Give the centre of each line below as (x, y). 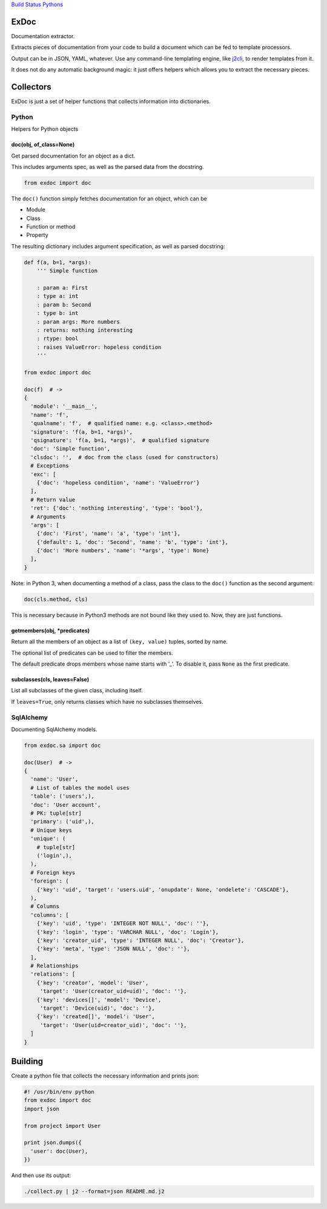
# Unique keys (51, 830)
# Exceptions (50, 466)
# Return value (53, 499)
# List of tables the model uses (80, 788)
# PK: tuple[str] (56, 813)
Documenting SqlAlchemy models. (54, 729)
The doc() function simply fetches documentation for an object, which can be (109, 198)
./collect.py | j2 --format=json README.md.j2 (94, 1191)
